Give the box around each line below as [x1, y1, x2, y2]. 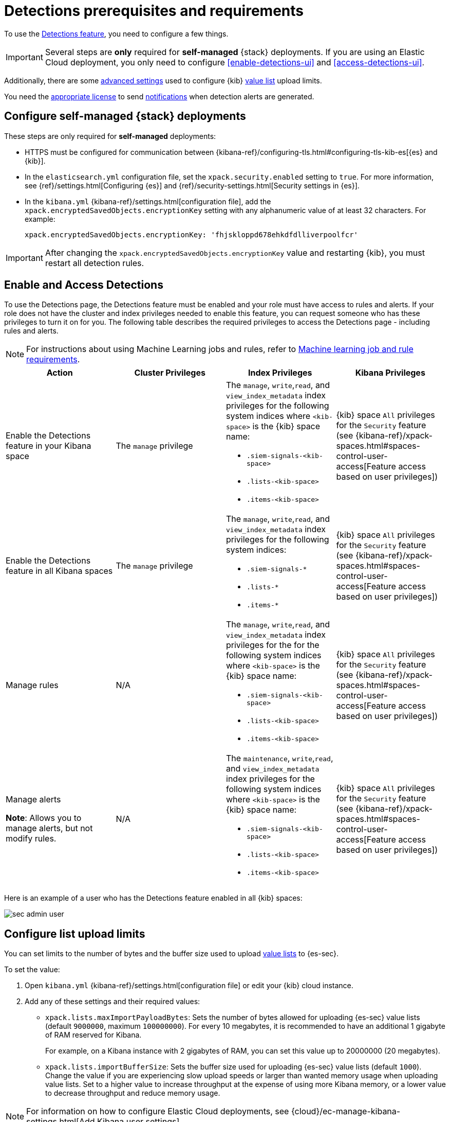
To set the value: [4, 965, 60, 974]
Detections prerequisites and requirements [4, 2, 304, 20]
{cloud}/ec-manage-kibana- [291, 1106, 401, 1117]
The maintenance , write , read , [226, 753, 333, 764]
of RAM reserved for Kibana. [45, 1030, 142, 1040]
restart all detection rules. [45, 257, 144, 268]
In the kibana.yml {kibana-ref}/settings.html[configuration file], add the [25, 197, 271, 206]
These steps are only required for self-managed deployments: [4, 131, 216, 141]
